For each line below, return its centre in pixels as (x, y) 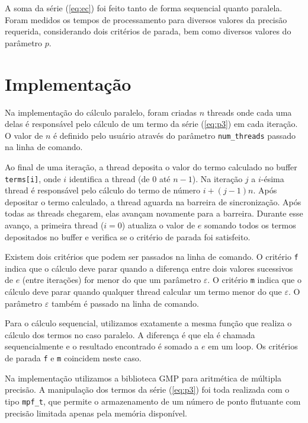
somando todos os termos (250, 225)
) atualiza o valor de (158, 225)
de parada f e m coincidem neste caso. (73, 358)
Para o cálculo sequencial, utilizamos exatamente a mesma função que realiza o (148, 323)
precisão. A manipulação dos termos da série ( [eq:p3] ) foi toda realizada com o (147, 389)
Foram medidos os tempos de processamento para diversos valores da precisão (146, 19)
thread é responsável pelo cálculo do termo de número (103, 190)
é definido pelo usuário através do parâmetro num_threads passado (174, 135)
